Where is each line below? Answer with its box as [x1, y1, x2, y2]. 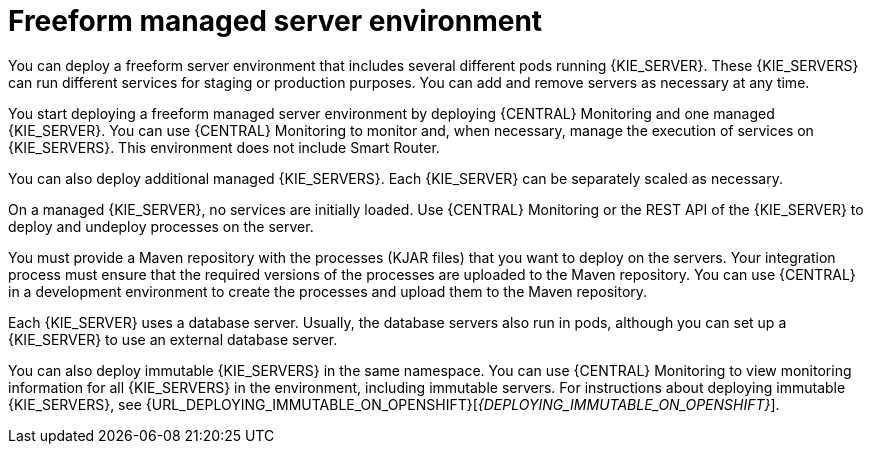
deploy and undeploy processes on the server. [8, 217, 314, 235]
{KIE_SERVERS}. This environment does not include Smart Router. [8, 138, 440, 156]
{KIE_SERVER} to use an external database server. [8, 330, 338, 348]
